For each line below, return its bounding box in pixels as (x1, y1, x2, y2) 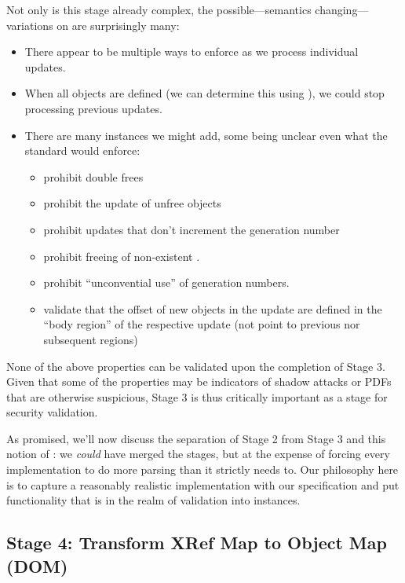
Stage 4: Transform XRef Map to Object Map (6, 530, 387, 555)
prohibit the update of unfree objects (43, 195, 221, 211)
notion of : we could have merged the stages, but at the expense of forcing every (6, 445, 390, 462)
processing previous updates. (24, 100, 162, 116)
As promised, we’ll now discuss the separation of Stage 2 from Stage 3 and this (6, 430, 386, 446)
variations (6, 16, 53, 33)
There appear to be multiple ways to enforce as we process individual (24, 43, 359, 60)
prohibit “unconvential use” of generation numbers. (43, 274, 290, 291)
